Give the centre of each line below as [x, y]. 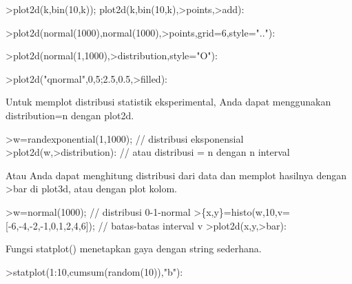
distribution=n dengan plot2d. [70, 115]
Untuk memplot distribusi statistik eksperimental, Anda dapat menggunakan [168, 102]
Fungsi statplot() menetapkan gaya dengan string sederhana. [134, 248]
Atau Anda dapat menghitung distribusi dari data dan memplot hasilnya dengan [176, 175]
